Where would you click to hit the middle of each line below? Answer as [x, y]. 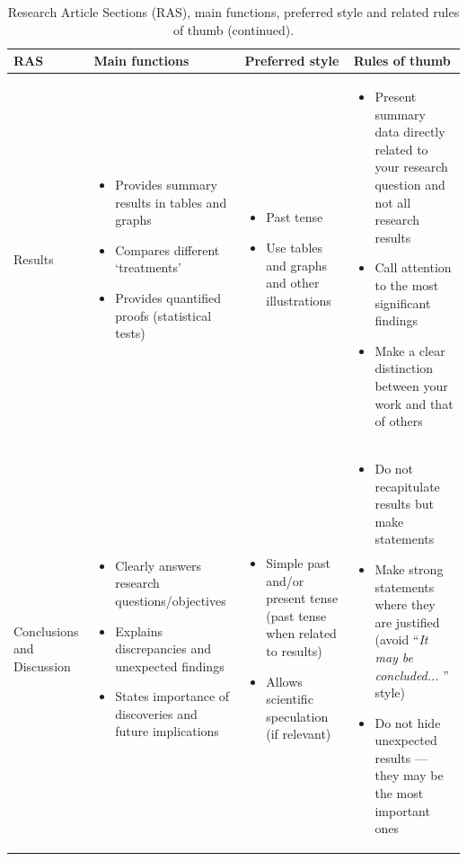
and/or [285, 580]
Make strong [409, 568]
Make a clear [410, 350]
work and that [414, 403]
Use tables [295, 247]
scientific [290, 699]
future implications [167, 731]
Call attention [413, 267]
